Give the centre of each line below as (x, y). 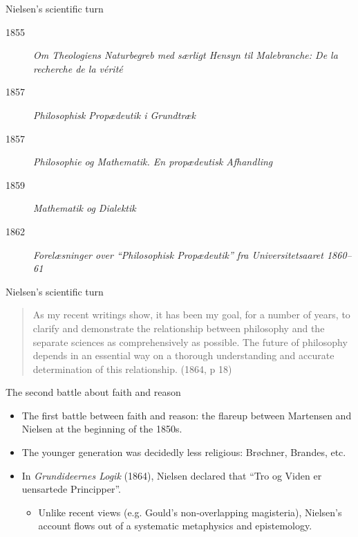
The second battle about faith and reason (93, 392)
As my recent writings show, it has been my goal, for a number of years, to (191, 315)
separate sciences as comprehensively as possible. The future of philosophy (190, 342)
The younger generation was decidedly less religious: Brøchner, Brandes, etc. (184, 452)
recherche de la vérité (78, 68)
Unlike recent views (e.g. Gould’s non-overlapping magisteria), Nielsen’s (190, 512)
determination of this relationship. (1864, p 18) (132, 368)
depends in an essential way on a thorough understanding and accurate (183, 355)
